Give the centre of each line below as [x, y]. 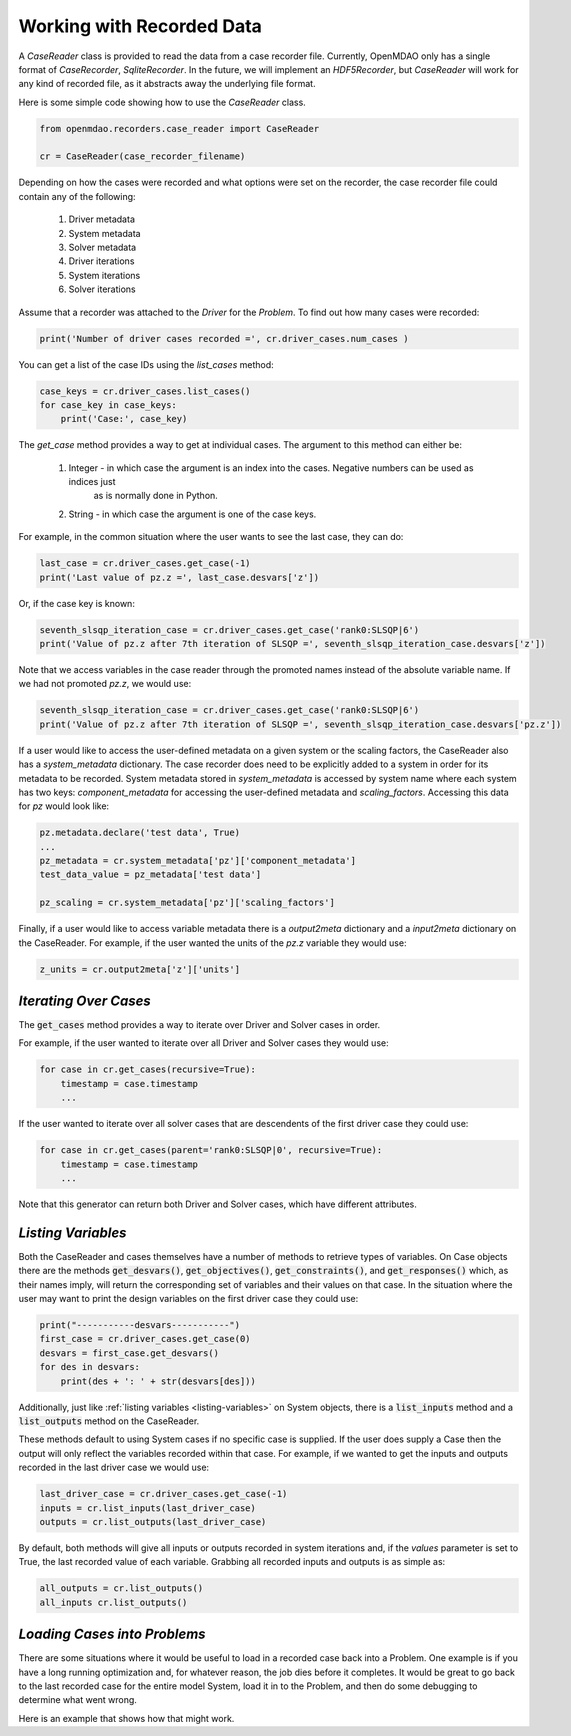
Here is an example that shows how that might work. [126, 1718]
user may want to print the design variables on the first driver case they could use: [188, 1299]
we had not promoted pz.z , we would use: [105, 684]
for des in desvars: [89, 1367]
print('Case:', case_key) [124, 419]
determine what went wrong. [77, 1700]
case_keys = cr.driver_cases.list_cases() [145, 391]
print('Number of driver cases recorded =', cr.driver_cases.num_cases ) [224, 338]
